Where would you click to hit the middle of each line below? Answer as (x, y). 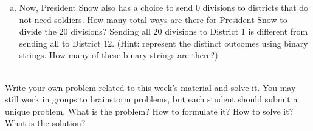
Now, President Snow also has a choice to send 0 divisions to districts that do (164, 7)
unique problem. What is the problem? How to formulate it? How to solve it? (149, 111)
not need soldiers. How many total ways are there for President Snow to (153, 19)
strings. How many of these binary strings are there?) (119, 55)
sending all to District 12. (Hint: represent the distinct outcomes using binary (163, 43)
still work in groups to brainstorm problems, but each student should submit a (151, 99)
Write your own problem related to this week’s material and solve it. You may (150, 87)
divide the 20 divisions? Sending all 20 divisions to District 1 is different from (163, 31)
